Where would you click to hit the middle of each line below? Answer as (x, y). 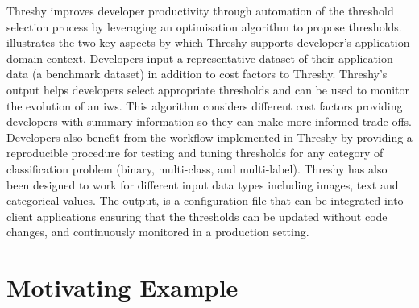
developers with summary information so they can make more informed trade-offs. (209, 121)
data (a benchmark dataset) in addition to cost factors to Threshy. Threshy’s (197, 74)
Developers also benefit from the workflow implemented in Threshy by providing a (209, 137)
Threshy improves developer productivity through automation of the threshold (200, 10)
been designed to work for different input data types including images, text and (203, 184)
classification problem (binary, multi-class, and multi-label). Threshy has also (197, 168)
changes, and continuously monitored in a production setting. (158, 232)
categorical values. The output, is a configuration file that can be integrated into (205, 200)
